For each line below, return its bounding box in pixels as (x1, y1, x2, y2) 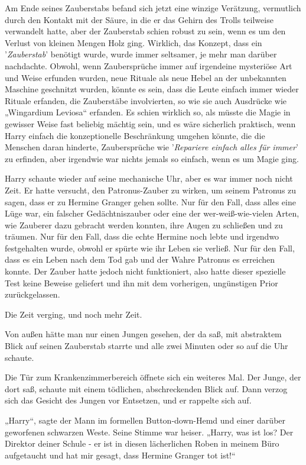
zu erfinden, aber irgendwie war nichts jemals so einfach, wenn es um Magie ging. (5, 152, 299, 164)
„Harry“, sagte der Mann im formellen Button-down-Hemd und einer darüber (5, 414, 286, 426)
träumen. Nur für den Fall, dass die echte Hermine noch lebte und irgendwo (5, 230, 279, 243)
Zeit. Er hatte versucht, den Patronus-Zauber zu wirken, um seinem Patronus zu (5, 183, 297, 196)
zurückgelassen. (5, 288, 60, 301)
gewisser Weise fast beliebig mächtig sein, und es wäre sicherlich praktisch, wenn (5, 117, 296, 130)
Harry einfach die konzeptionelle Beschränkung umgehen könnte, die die (5, 129, 265, 141)
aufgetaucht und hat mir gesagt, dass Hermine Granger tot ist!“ (5, 448, 236, 461)
